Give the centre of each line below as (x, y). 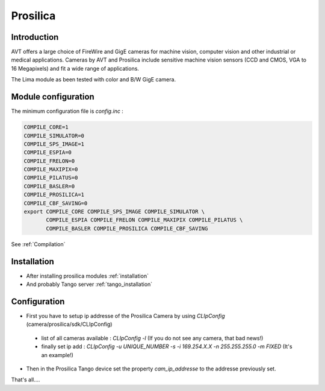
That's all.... (26, 380)
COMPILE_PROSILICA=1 (54, 195)
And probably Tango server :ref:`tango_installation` (89, 284)
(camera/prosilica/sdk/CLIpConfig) (69, 324)
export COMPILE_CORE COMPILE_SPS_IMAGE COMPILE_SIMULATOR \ (114, 212)
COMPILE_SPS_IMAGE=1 (54, 144)
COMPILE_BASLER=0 (49, 186)
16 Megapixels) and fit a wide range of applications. (75, 68)
